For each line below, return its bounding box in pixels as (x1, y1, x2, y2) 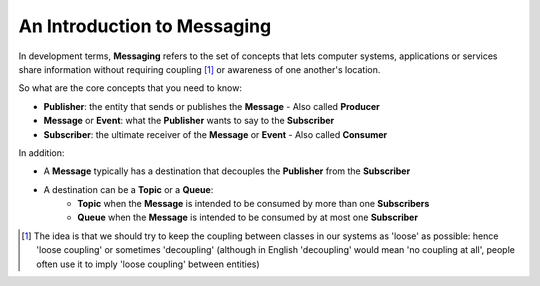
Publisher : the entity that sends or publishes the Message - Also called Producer (43, 100, 380, 112)
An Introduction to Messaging (18, 15, 272, 37)
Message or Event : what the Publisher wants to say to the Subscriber (43, 115, 335, 127)
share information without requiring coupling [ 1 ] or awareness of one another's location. (18, 63, 381, 75)
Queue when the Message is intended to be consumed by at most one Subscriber (77, 211, 419, 224)
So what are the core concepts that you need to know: (18, 82, 242, 94)
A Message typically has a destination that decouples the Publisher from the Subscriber (43, 165, 411, 177)
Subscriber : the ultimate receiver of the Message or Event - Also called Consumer (43, 128, 388, 140)
